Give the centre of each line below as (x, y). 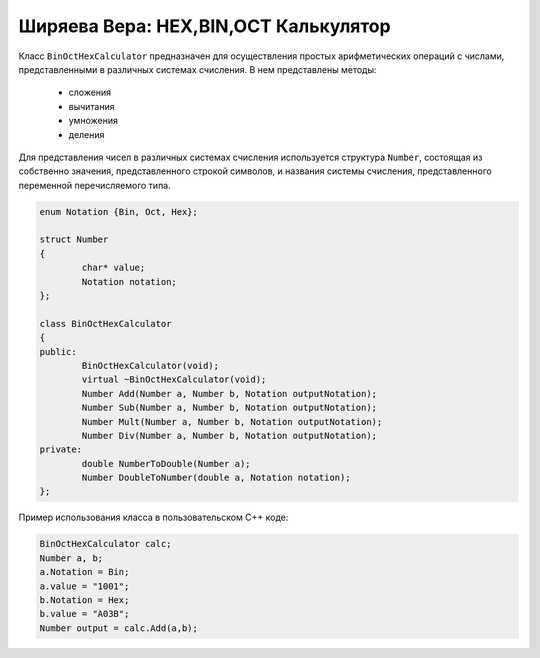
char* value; (113, 268)
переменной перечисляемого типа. (95, 185)
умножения (93, 121)
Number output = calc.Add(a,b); (119, 628)
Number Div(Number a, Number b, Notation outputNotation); (229, 435)
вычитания (91, 106)
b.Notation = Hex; (84, 600)
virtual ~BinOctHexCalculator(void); (174, 379)
